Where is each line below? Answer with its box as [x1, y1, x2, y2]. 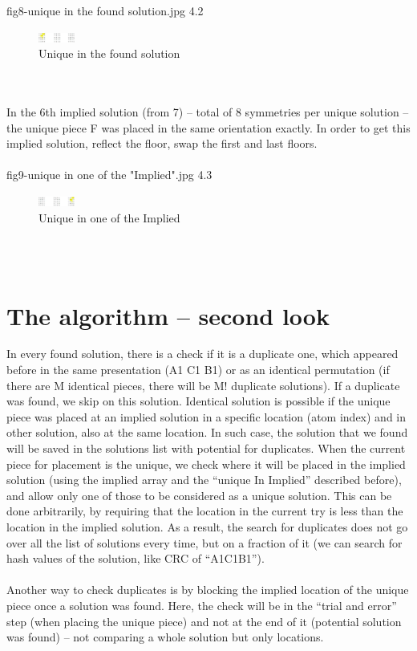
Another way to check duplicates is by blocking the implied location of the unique [6, 581, 409, 598]
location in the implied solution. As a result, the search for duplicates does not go [6, 518, 408, 535]
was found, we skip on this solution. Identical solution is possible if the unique [6, 393, 391, 409]
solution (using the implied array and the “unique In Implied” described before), [6, 471, 402, 488]
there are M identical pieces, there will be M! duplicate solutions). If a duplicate [6, 376, 400, 393]
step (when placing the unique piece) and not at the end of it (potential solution [6, 612, 402, 629]
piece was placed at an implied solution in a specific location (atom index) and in [6, 408, 407, 425]
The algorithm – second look [6, 299, 330, 332]
